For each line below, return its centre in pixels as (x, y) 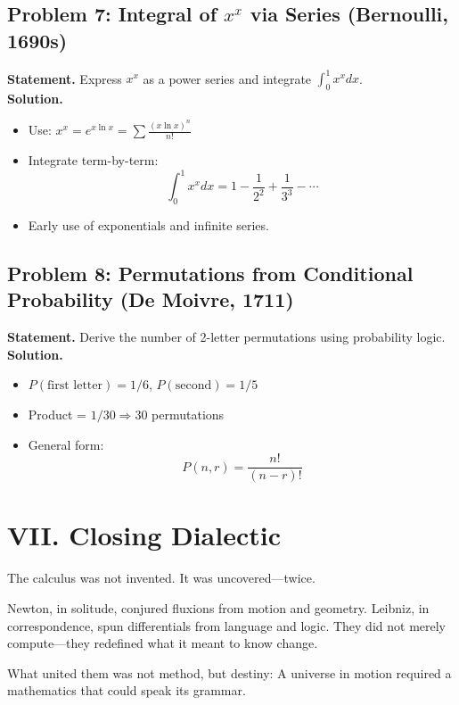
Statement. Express (65, 78)
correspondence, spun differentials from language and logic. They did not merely (226, 625)
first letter (75, 386)
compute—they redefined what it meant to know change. (163, 643)
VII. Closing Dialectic (144, 535)
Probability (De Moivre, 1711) (151, 299)
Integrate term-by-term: (93, 160)
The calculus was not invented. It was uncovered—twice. (161, 578)
